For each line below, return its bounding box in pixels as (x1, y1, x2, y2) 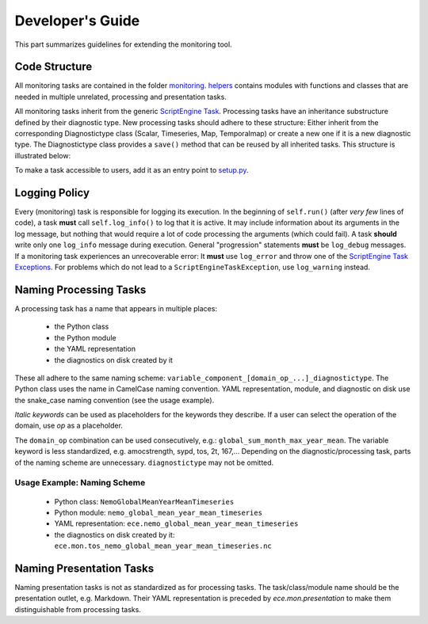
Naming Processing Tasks (14, 283, 147, 296)
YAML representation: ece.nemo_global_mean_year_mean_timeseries (54, 519, 299, 528)
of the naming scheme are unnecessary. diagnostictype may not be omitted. (14, 458, 274, 467)
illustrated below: (14, 150, 71, 160)
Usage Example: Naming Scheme (14, 478, 146, 489)
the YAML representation (54, 344, 136, 354)
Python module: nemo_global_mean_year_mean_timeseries (54, 508, 263, 517)
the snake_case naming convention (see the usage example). (14, 395, 215, 405)
